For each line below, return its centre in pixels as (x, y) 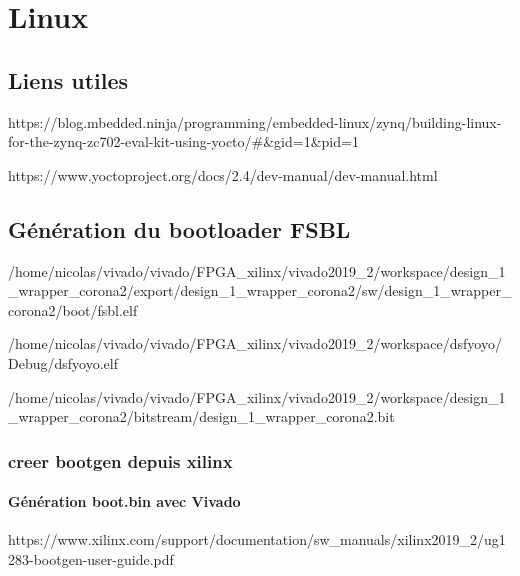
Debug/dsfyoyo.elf (63, 362)
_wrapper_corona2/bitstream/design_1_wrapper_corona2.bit (201, 416)
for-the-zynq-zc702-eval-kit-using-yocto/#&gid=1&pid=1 (183, 141)
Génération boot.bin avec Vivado (124, 501)
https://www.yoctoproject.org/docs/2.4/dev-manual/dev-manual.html (223, 174)
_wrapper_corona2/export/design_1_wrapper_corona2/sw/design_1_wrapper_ (260, 290)
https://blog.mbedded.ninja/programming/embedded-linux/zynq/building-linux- (255, 121)
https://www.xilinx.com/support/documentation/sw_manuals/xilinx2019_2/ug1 (257, 539)
